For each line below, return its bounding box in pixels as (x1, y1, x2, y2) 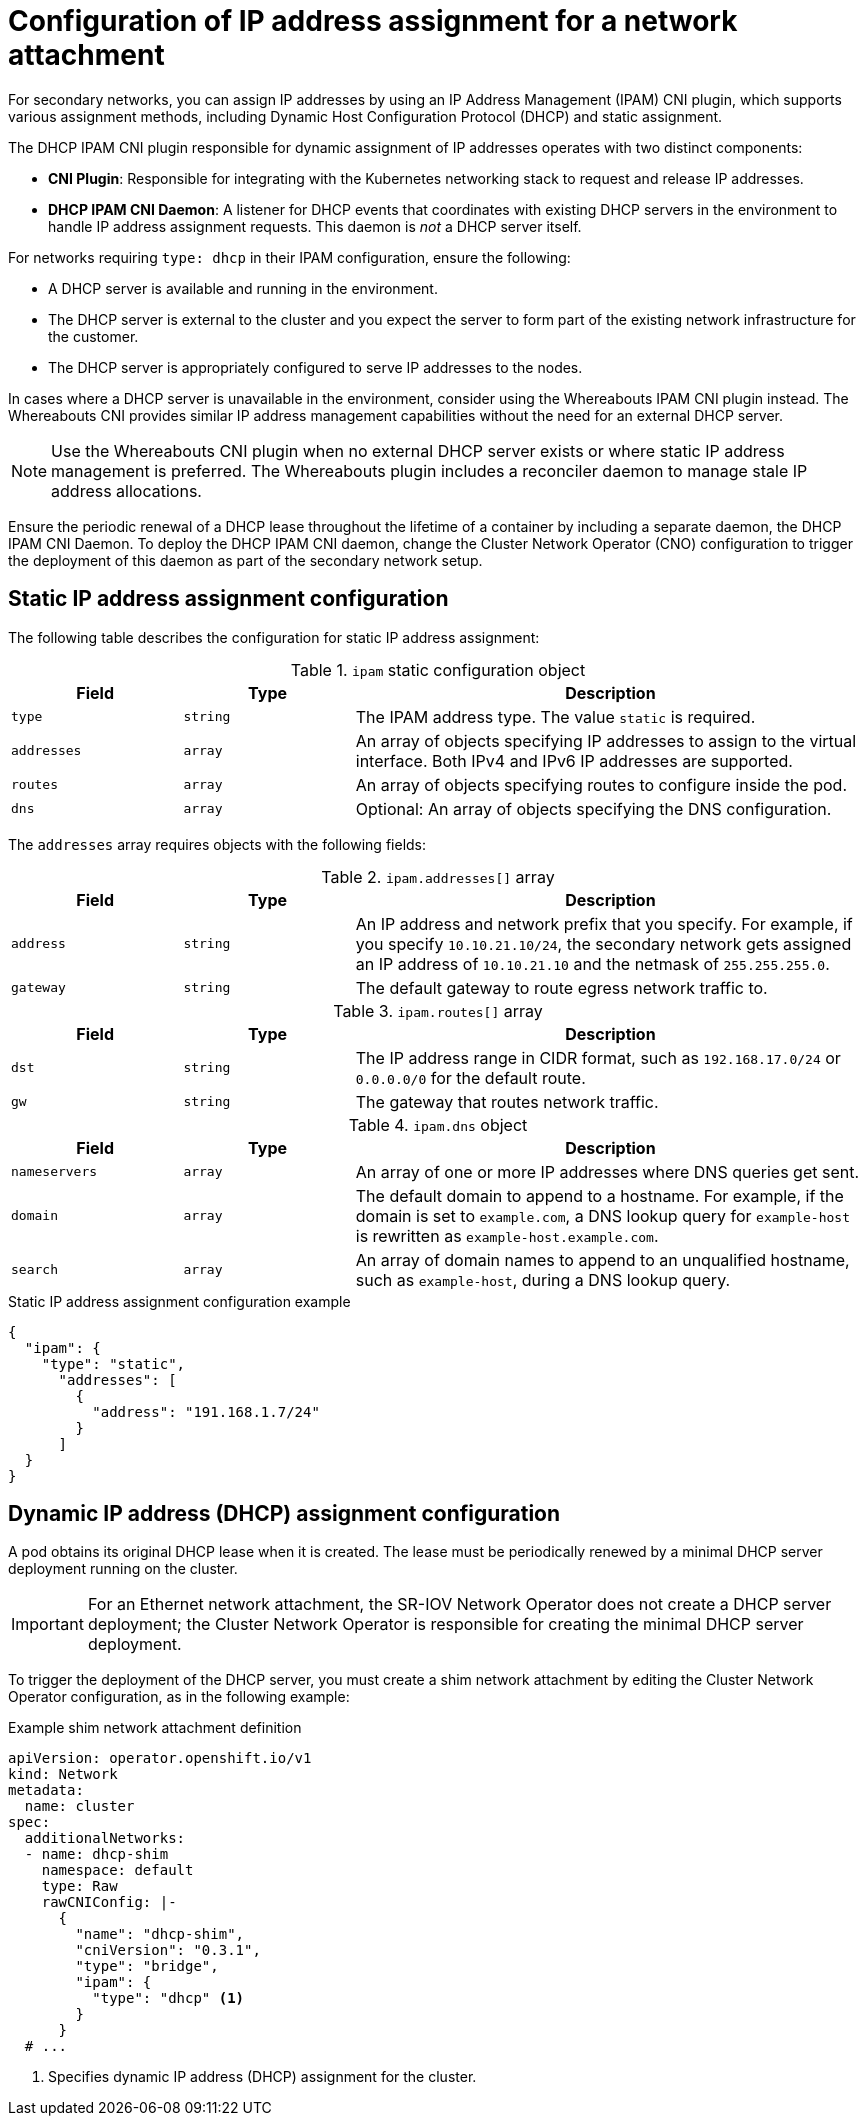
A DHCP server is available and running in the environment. (48, 279, 438, 297)
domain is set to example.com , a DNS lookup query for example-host (355, 1205, 850, 1226)
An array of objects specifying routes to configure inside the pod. (355, 774, 847, 795)
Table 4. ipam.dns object (348, 1114, 528, 1135)
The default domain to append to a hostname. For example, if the (355, 1185, 844, 1206)
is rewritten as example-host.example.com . (355, 1225, 659, 1246)
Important (11, 1614, 84, 1635)
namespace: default (41, 1862, 194, 1879)
